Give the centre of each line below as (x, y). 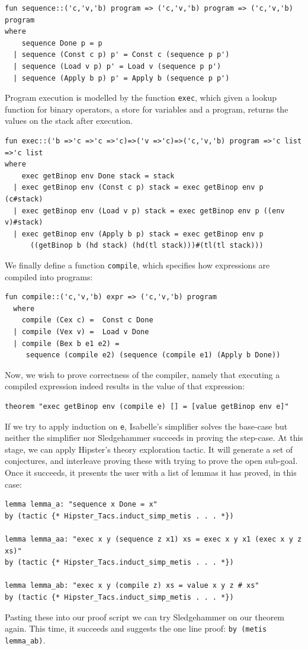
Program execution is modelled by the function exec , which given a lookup (141, 97)
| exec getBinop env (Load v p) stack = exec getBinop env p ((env (149, 211)
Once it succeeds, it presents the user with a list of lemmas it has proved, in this (151, 472)
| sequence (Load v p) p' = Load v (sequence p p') (117, 66)
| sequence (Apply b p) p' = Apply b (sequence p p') (121, 78)
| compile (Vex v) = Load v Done (81, 332)
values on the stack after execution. (69, 121)
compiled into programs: (49, 276)
